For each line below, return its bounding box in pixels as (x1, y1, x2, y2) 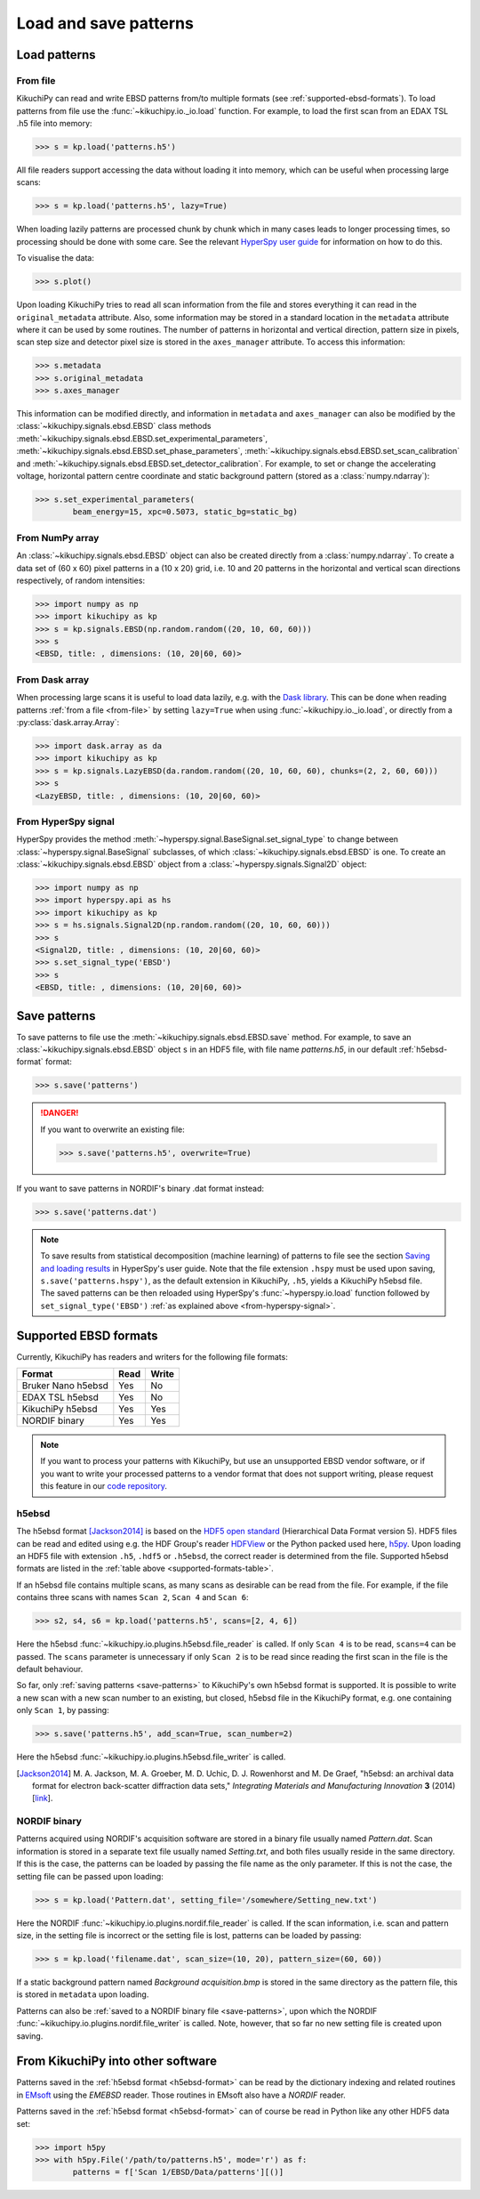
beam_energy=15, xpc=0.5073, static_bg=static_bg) (72, 507, 298, 517)
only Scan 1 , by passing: (16, 1705, 110, 1716)
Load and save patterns (16, 13, 195, 33)
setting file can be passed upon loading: (16, 1871, 164, 1881)
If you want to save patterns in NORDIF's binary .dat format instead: (16, 1183, 264, 1193)
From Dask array (16, 673, 90, 685)
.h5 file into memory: (16, 118, 92, 129)
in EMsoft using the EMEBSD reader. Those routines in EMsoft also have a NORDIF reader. (16, 2090, 346, 2100)
